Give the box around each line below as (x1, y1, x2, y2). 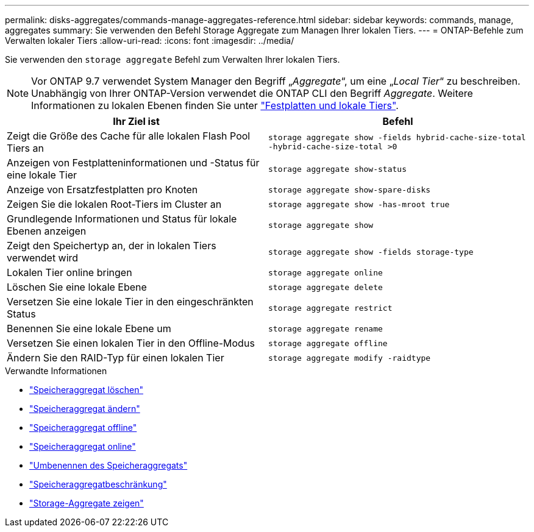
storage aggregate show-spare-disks (268, 185, 431, 194)
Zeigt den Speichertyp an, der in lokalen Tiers (7, 239, 216, 252)
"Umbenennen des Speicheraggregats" (29, 460, 188, 470)
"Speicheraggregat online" (29, 441, 136, 452)
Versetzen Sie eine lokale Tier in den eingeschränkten (7, 296, 254, 308)
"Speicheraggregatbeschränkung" (29, 479, 167, 489)
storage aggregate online (268, 268, 383, 277)
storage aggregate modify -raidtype (268, 353, 431, 363)
